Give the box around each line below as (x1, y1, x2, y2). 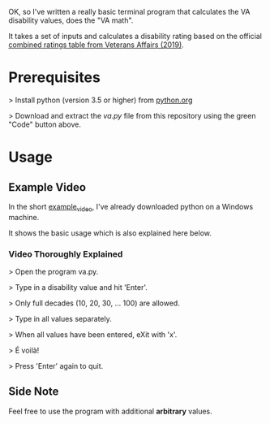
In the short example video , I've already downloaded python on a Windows (8, 201, 254, 214)
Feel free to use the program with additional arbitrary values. (8, 406, 212, 416)
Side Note (8, 385, 59, 399)
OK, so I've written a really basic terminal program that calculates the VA (8, 7, 251, 16)
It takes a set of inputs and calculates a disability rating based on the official (8, 32, 262, 41)
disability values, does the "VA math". (8, 15, 134, 25)
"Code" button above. (8, 119, 81, 129)
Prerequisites (8, 68, 101, 87)
